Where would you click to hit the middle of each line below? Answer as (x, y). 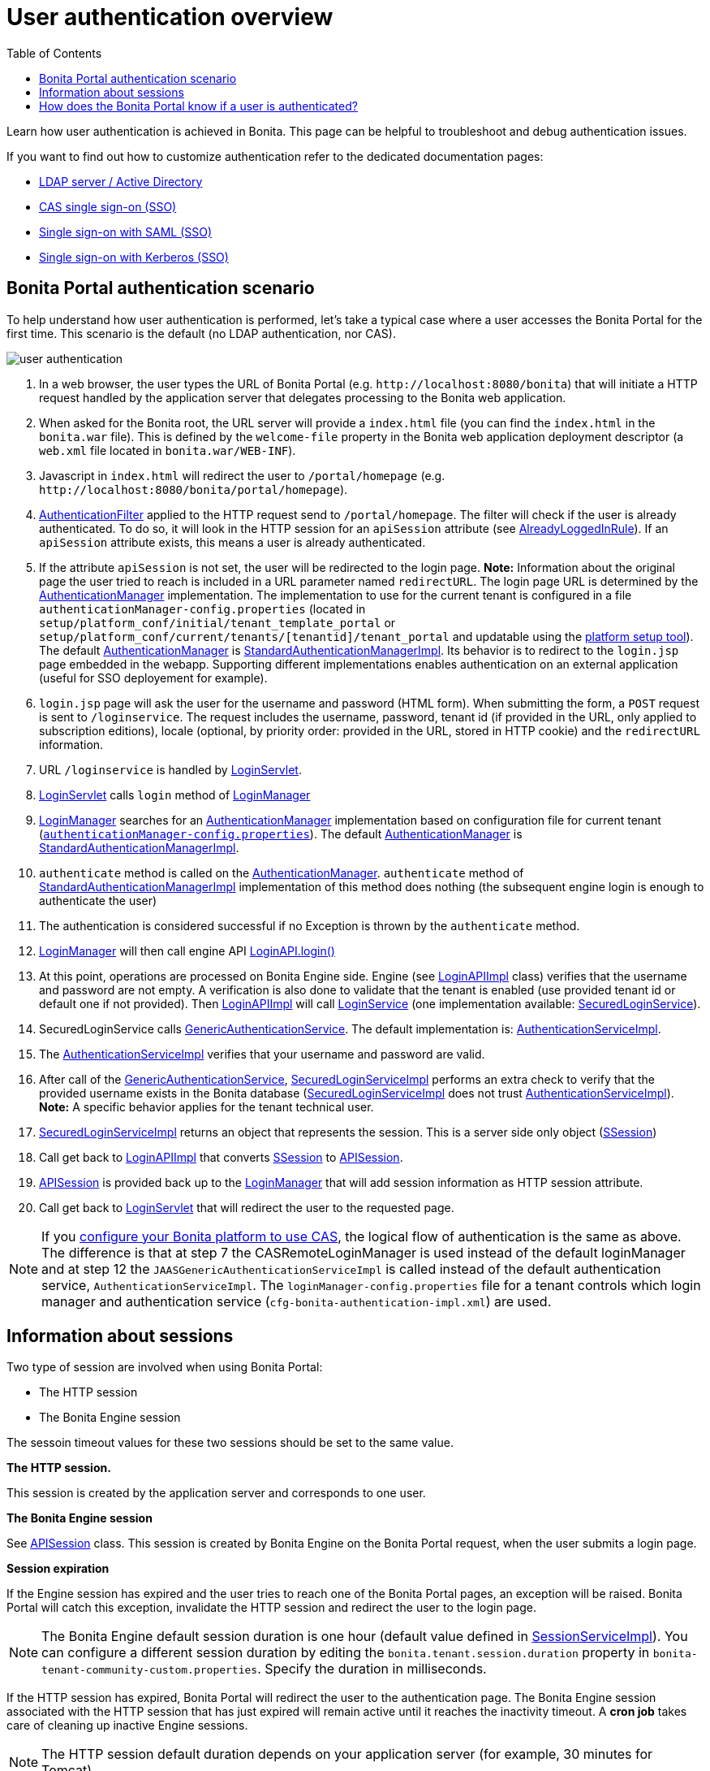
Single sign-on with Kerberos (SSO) (134, 257)
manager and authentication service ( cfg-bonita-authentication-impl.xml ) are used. (297, 1301)
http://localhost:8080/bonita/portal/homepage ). (194, 489)
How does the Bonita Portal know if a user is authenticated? (198, 106)
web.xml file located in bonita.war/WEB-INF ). (168, 450)
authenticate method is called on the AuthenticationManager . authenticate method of (282, 873)
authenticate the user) (98, 900)
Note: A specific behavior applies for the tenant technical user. (207, 1106)
